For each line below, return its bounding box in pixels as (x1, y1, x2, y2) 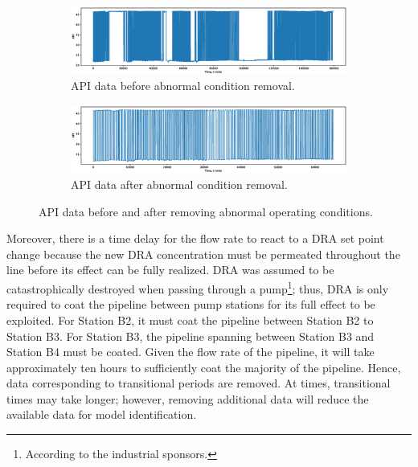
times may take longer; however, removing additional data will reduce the (6, 390, 369, 407)
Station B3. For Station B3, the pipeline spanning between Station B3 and (6, 327, 375, 344)
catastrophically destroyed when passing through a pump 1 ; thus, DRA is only (6, 278, 389, 297)
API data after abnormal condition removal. (71, 176, 288, 193)
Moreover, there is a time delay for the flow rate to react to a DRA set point (6, 230, 384, 247)
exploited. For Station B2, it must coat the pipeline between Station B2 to (6, 311, 374, 328)
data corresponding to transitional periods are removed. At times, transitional (6, 375, 391, 391)
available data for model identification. (6, 406, 197, 423)
